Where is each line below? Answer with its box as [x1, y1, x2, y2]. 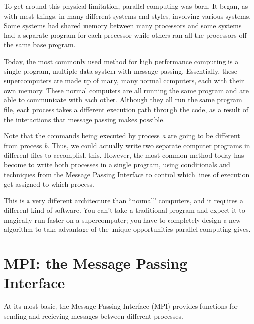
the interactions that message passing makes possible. [4, 114, 165, 124]
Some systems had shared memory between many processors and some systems [4, 20, 242, 31]
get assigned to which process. [4, 179, 94, 189]
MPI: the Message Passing [4, 253, 188, 273]
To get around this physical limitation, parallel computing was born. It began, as [4, 1, 248, 11]
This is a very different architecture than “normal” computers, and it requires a [4, 195, 244, 205]
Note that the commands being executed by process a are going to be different [4, 130, 240, 141]
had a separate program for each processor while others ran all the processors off [4, 30, 247, 40]
